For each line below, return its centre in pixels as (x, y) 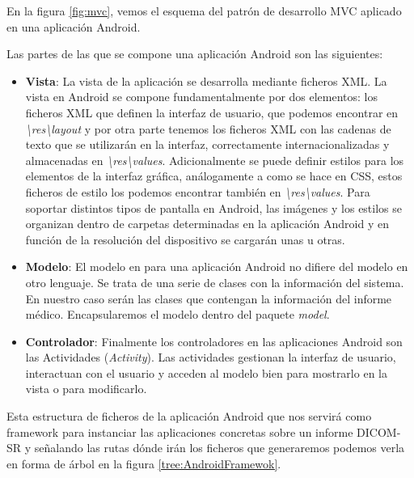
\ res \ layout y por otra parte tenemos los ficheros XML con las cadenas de (208, 128)
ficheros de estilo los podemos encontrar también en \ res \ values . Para (198, 191)
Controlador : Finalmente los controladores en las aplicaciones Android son (214, 341)
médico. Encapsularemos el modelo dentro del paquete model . (177, 314)
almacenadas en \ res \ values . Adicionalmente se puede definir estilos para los (215, 160)
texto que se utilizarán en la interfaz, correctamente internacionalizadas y (207, 144)
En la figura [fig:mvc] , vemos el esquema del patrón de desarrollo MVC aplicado (204, 11)
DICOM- (379, 431)
